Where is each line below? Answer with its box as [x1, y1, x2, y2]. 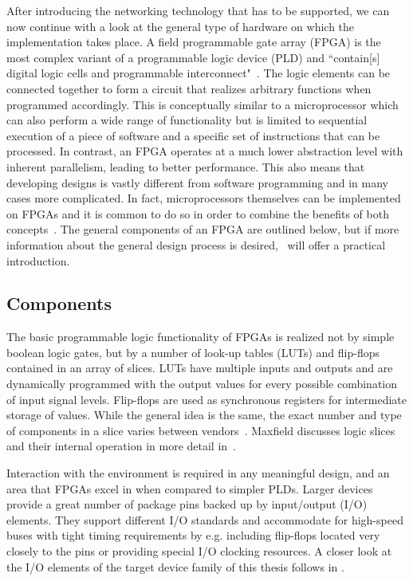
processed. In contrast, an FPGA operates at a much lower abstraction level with [6, 143, 403, 159]
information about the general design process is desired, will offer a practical [6, 236, 386, 253]
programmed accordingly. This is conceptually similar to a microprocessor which [6, 96, 399, 112]
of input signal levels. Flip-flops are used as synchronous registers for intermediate [6, 391, 407, 407]
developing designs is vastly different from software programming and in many [6, 174, 388, 190]
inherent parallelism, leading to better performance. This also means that [6, 158, 365, 175]
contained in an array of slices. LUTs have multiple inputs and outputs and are [6, 359, 393, 376]
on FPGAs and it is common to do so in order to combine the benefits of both [6, 205, 389, 222]
